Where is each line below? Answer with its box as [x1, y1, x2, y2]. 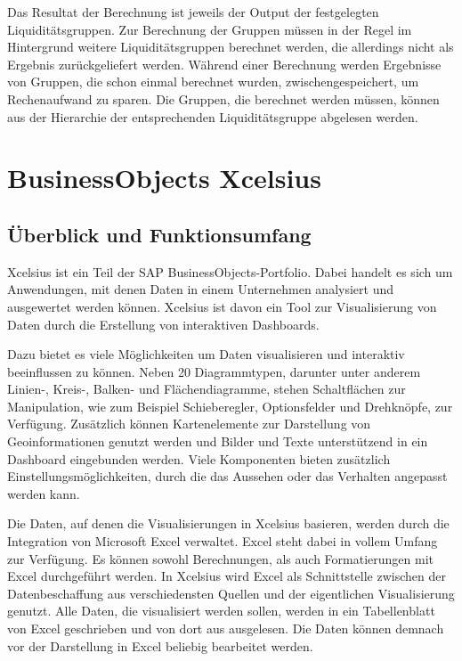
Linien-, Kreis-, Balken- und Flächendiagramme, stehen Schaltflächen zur [7, 379, 406, 398]
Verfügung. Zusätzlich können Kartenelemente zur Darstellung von [7, 414, 371, 433]
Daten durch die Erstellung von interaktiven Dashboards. [7, 314, 320, 333]
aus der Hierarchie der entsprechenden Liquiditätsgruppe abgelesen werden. [7, 107, 418, 126]
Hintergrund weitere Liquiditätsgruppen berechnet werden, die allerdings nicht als [7, 37, 454, 56]
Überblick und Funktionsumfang [7, 220, 312, 248]
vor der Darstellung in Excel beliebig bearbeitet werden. [7, 636, 313, 655]
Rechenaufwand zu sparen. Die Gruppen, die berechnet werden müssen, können [7, 89, 440, 108]
